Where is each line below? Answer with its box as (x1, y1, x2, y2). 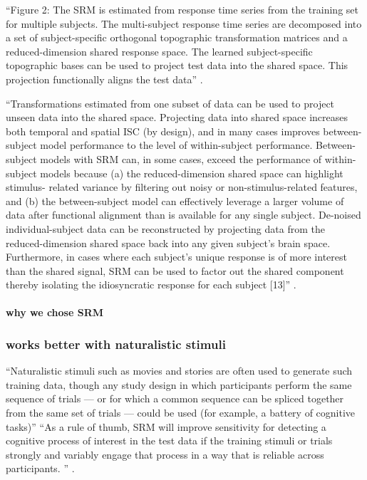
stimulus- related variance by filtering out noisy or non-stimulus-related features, (6, 179, 358, 194)
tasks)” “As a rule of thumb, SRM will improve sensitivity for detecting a (6, 419, 326, 434)
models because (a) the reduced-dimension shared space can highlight (40, 165, 343, 180)
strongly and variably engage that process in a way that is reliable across (6, 447, 324, 461)
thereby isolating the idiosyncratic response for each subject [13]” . (6, 277, 296, 292)
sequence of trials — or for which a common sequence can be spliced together (6, 391, 344, 406)
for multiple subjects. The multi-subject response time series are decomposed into (6, 16, 362, 31)
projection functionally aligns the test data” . (6, 71, 203, 86)
